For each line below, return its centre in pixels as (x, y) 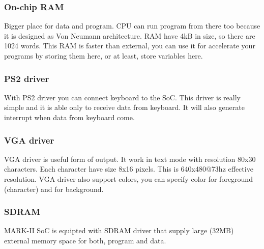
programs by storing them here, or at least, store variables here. (104, 56)
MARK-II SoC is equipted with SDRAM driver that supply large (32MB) (119, 230)
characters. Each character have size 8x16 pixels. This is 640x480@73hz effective (129, 169)
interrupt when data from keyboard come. (69, 117)
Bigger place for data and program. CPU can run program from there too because (132, 26)
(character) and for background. (54, 189)
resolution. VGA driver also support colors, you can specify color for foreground (128, 179)
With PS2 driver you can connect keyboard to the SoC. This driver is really (122, 97)
